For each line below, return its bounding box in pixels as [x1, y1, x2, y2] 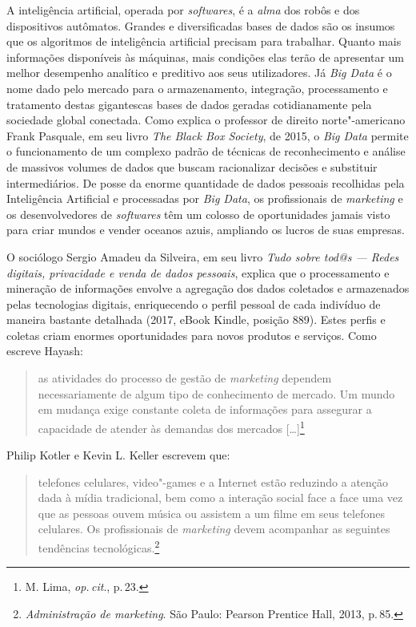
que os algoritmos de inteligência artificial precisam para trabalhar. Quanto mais [6, 33, 402, 50]
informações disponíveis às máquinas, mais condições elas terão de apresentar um [6, 48, 405, 65]
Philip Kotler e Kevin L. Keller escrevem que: [6, 447, 230, 463]
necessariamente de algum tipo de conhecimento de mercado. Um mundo [38, 385, 395, 402]
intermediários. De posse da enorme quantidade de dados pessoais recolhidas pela [6, 174, 405, 191]
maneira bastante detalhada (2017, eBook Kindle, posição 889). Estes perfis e [6, 311, 386, 328]
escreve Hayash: [6, 342, 83, 359]
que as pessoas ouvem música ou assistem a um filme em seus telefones [38, 504, 385, 521]
